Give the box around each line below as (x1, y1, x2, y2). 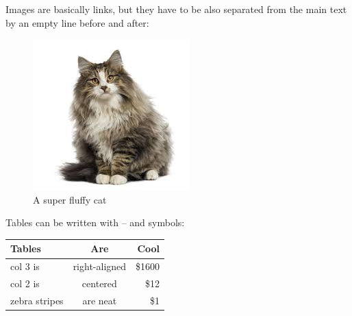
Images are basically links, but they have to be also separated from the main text (5, 2, 347, 16)
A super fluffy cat (33, 192, 107, 206)
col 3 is (10, 259, 40, 274)
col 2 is (10, 276, 40, 291)
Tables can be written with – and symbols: (5, 215, 185, 230)
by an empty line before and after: (5, 15, 149, 29)
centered (81, 276, 117, 291)
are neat (82, 293, 117, 307)
